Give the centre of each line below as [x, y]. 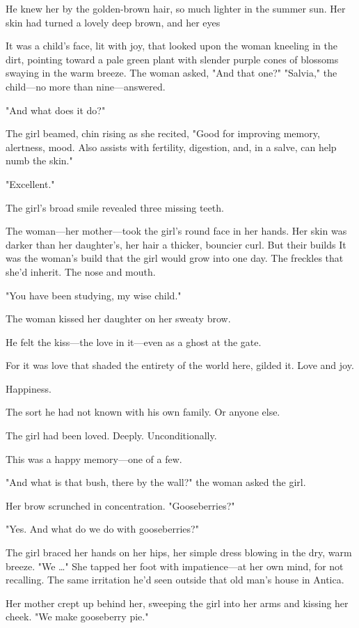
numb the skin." [39, 160]
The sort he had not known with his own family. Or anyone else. [143, 412]
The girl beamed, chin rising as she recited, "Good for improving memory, [163, 133]
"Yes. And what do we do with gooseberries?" [102, 529]
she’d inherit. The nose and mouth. [81, 271]
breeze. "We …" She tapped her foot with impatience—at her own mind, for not [175, 566]
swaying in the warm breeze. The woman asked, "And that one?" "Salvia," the [171, 73]
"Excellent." [30, 183]
